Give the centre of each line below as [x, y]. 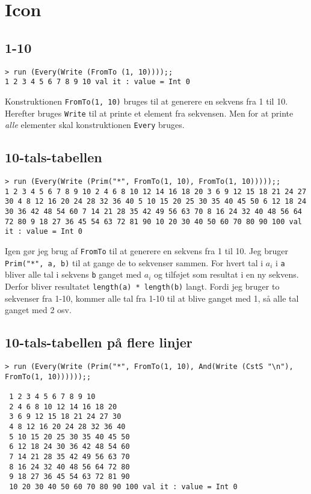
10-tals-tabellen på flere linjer [99, 342]
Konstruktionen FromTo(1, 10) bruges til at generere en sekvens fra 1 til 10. [146, 101]
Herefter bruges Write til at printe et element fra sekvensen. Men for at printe [149, 113]
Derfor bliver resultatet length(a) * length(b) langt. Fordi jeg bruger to [142, 286]
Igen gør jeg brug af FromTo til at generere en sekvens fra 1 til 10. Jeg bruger [146, 251]
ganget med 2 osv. [38, 310]
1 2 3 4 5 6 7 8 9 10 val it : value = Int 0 [97, 82]
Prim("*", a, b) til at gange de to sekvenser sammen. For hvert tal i [134, 262]
